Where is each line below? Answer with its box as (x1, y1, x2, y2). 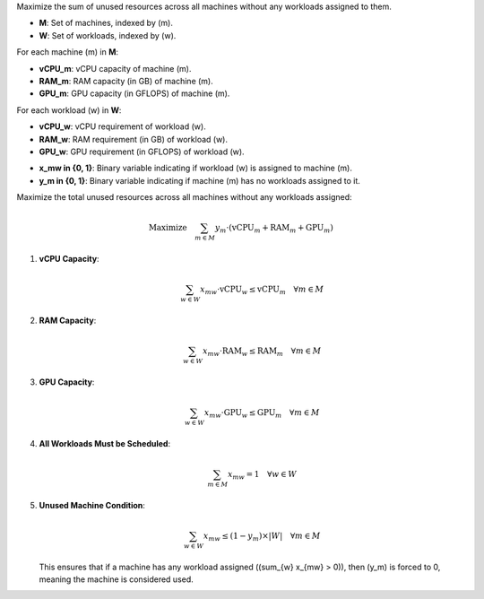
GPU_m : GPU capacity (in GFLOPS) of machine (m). (39, 88, 230, 99)
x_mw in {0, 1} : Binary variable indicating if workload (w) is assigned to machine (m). (39, 162, 353, 174)
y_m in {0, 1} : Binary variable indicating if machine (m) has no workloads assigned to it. (39, 175, 360, 186)
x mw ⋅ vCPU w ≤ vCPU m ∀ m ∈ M (200, 284, 324, 296)
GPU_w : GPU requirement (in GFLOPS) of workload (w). (39, 146, 246, 157)
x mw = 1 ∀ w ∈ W (227, 469, 298, 482)
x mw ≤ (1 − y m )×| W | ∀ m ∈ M (203, 530, 321, 543)
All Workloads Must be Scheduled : (39, 438, 170, 448)
